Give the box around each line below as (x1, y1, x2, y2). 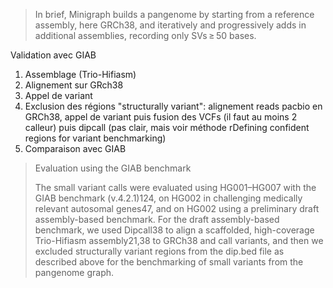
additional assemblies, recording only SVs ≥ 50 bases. (34, 30, 257, 41)
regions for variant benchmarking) (24, 132, 167, 144)
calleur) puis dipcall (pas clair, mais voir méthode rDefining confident (24, 122, 310, 133)
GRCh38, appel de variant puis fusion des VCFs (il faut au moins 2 (24, 111, 298, 123)
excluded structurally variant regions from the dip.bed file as (34, 245, 285, 257)
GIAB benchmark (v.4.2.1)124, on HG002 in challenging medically (34, 192, 303, 204)
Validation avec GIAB (10, 49, 97, 61)
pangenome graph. (34, 267, 115, 278)
